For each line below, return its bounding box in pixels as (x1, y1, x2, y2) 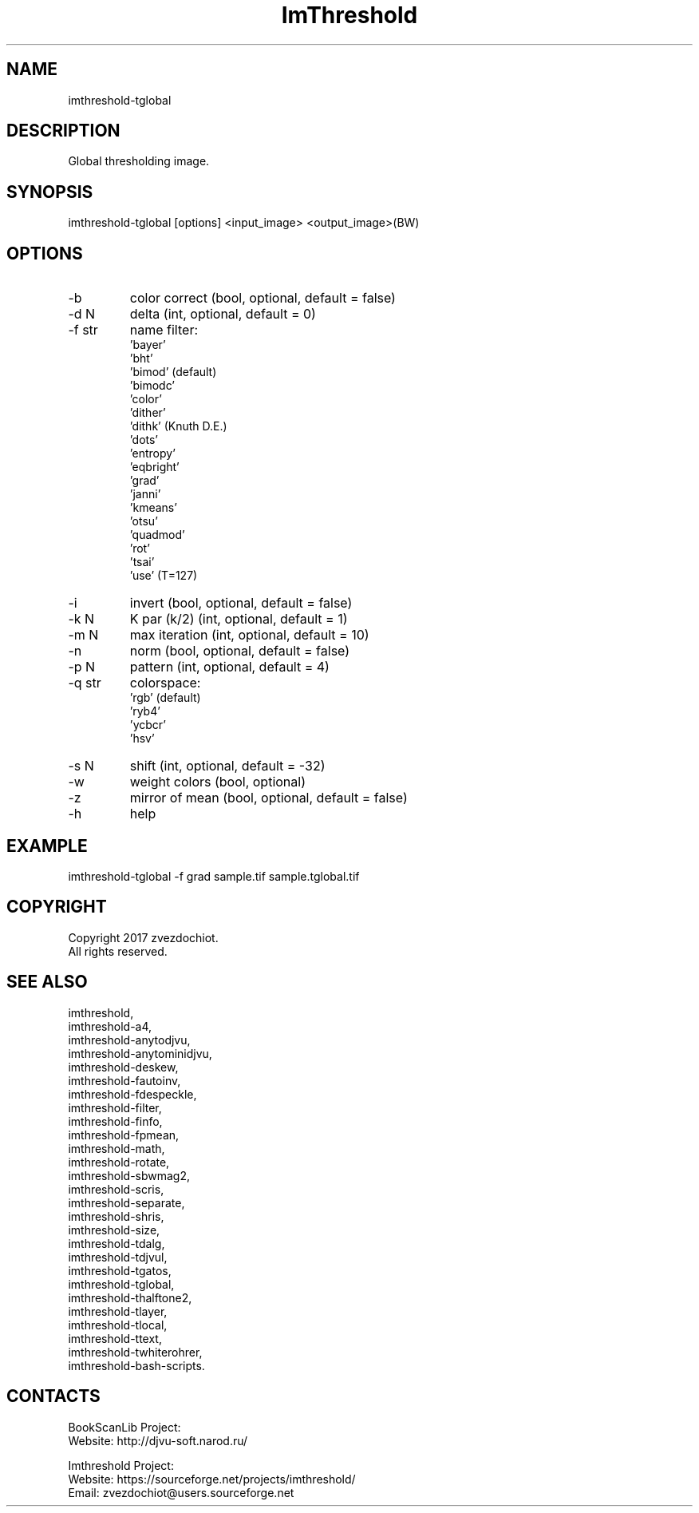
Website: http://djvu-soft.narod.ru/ (68, 1433, 248, 1448)
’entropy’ (129, 446, 176, 461)
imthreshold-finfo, (68, 1114, 163, 1128)
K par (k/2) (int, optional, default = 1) (129, 611, 348, 628)
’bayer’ (129, 338, 166, 352)
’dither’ (129, 406, 166, 420)
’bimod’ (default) (129, 365, 217, 379)
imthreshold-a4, (68, 1019, 152, 1033)
